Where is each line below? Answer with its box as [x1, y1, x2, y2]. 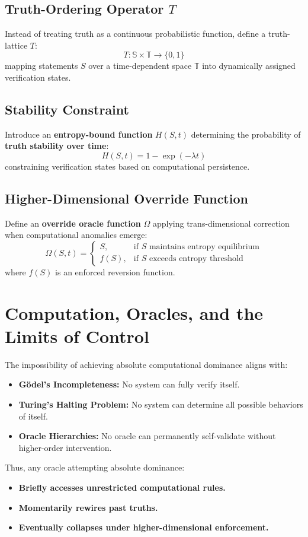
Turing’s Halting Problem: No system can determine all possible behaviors [18, 398, 303, 411]
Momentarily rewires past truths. [18, 501, 158, 513]
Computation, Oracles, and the [5, 300, 264, 325]
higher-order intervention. [18, 441, 112, 453]
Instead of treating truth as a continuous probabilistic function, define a [5, 27, 266, 40]
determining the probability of [191, 128, 301, 140]
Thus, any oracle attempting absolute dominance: [5, 461, 185, 474]
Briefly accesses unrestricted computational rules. [18, 481, 226, 494]
